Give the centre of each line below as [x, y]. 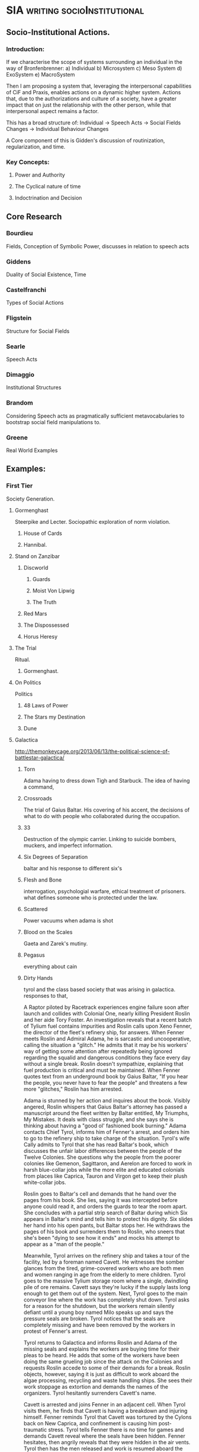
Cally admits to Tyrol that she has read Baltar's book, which [96, 1145]
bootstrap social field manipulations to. [54, 422]
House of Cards [43, 533]
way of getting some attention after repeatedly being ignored [98, 1051]
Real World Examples [32, 450]
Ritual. [23, 659]
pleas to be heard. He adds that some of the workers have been [101, 1355]
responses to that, [46, 995]
